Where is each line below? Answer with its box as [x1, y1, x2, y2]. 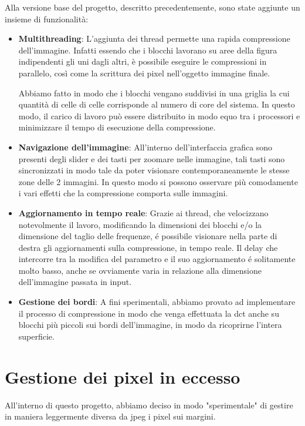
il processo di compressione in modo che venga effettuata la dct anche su [18, 307, 279, 319]
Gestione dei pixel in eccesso [5, 364, 240, 388]
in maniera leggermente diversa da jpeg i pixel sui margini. [5, 410, 216, 422]
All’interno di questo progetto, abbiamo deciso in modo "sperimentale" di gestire [5, 398, 293, 411]
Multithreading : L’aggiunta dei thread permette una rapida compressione [18, 32, 290, 45]
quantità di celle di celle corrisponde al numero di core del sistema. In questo [18, 98, 295, 110]
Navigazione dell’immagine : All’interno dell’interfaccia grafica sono [18, 140, 273, 153]
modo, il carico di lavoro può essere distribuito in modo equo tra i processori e [18, 109, 300, 122]
